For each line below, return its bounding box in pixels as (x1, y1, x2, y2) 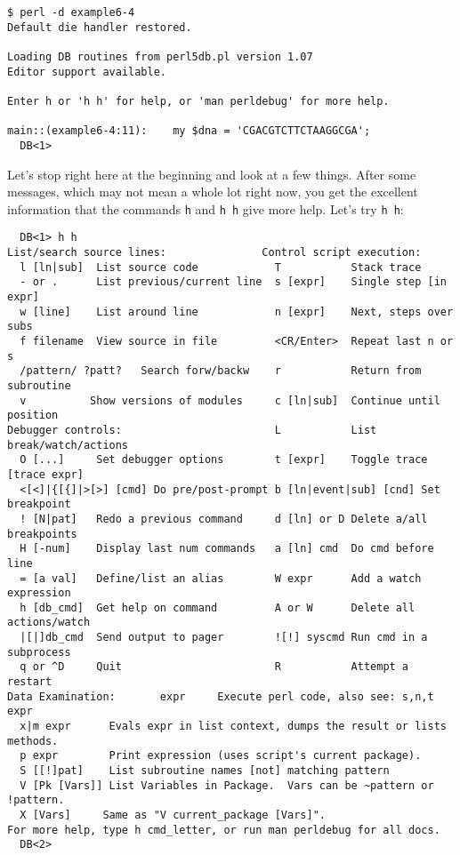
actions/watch (7, 616, 91, 629)
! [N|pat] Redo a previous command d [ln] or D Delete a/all (20, 512, 428, 525)
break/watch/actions (7, 438, 129, 451)
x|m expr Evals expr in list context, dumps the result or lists (20, 720, 447, 733)
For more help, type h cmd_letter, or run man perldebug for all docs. (7, 823, 440, 836)
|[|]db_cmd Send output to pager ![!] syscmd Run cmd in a (20, 631, 428, 644)
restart (7, 675, 52, 689)
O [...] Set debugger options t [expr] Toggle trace (20, 453, 428, 467)
